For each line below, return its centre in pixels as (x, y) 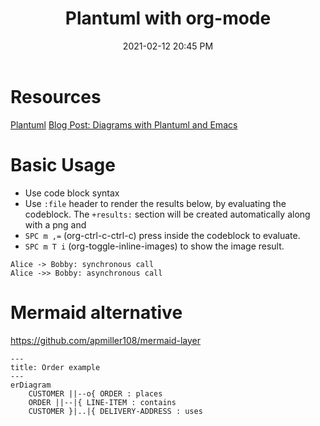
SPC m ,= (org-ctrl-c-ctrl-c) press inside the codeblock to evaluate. (162, 235)
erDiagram (31, 385)
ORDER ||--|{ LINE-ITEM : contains (102, 402)
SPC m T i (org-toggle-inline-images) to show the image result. (154, 246)
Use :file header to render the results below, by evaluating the (155, 203)
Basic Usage (63, 164)
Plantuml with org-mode (168, 18)
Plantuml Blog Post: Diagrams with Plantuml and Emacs (124, 124)
